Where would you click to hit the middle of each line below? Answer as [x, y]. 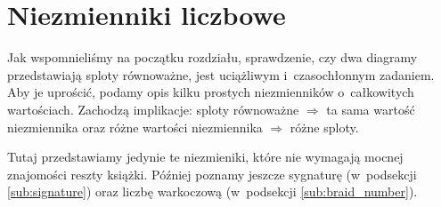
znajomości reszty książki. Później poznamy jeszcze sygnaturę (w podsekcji [212, 174]
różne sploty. [324, 127]
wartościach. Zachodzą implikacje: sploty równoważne [153, 109]
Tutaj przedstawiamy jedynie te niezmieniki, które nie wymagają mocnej [205, 157]
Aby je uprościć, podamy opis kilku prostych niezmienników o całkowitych [211, 92]
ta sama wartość [371, 109]
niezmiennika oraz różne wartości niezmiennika [135, 127]
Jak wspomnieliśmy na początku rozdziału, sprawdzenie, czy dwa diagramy [212, 57]
